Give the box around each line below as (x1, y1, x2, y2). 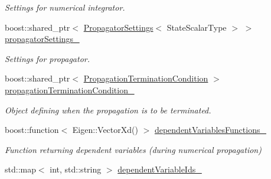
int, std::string (50, 163, 102, 175)
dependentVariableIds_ (117, 163, 202, 175)
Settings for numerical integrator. (5, 1, 125, 13)
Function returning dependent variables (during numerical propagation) (5, 143, 262, 155)
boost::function (5, 123, 59, 136)
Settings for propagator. (5, 52, 90, 64)
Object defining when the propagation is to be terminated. (5, 103, 211, 116)
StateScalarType (166, 21, 227, 33)
